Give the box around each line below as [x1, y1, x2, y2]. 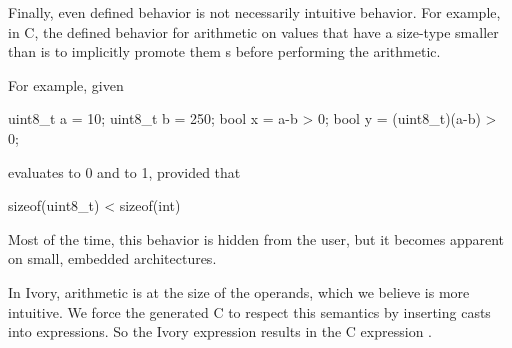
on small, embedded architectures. [8, 248, 217, 269]
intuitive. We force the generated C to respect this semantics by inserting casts [8, 301, 491, 322]
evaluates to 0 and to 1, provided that [8, 161, 241, 182]
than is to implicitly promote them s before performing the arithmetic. [8, 41, 441, 62]
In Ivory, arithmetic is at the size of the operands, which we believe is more [8, 281, 470, 302]
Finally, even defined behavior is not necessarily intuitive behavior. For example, [8, 2, 501, 22]
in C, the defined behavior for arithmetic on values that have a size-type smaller [8, 21, 499, 42]
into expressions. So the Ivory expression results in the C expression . [8, 321, 432, 342]
